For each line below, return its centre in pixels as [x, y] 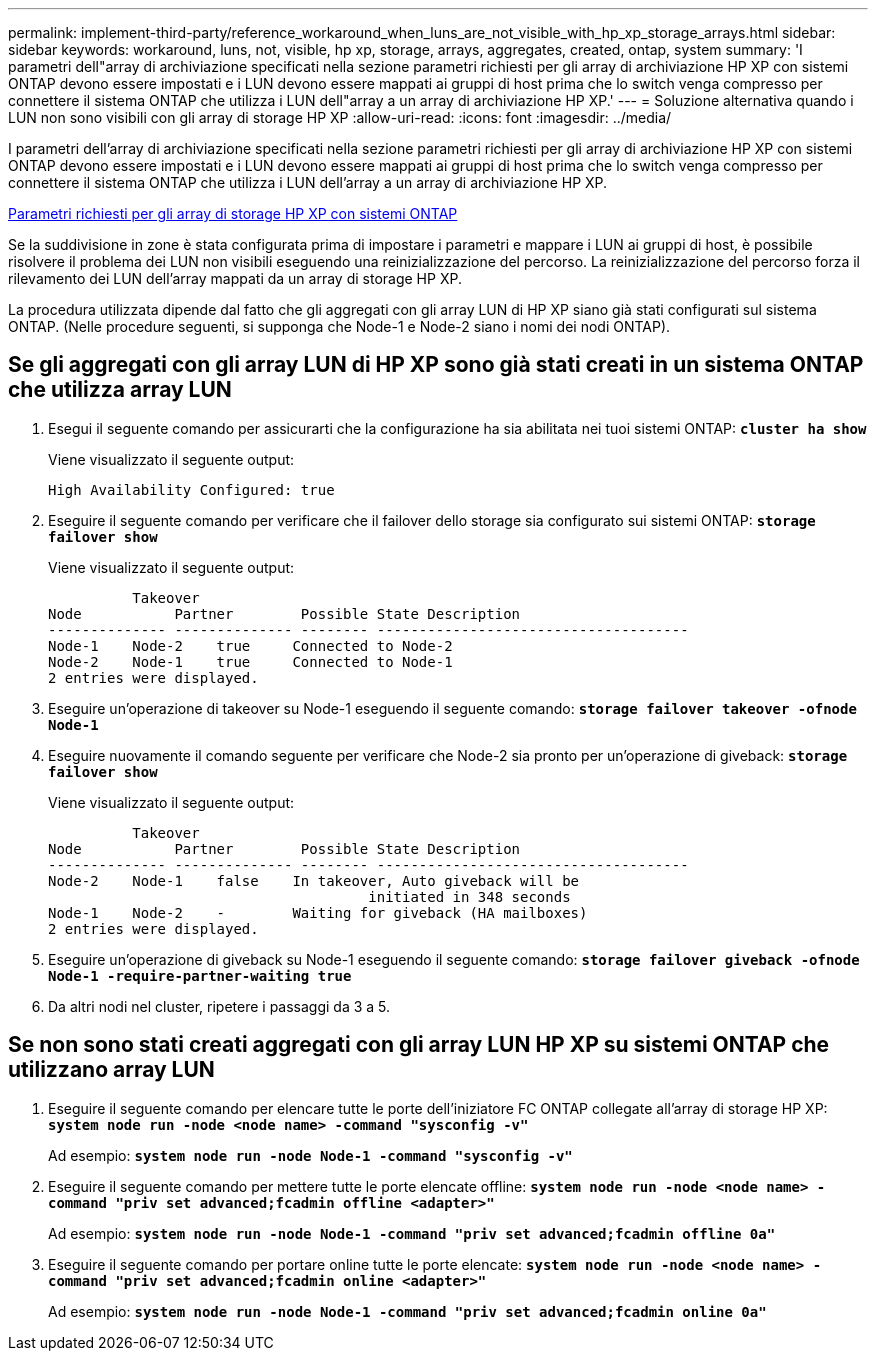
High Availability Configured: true [191, 489]
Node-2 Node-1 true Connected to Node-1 [250, 661]
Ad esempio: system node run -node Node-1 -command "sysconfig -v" [310, 1155]
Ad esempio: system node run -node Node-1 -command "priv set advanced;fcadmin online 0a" [407, 1311]
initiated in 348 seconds [469, 896]
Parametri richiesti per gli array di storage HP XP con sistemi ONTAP [233, 213]
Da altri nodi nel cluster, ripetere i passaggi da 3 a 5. [219, 1006]
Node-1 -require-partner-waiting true [200, 975]
